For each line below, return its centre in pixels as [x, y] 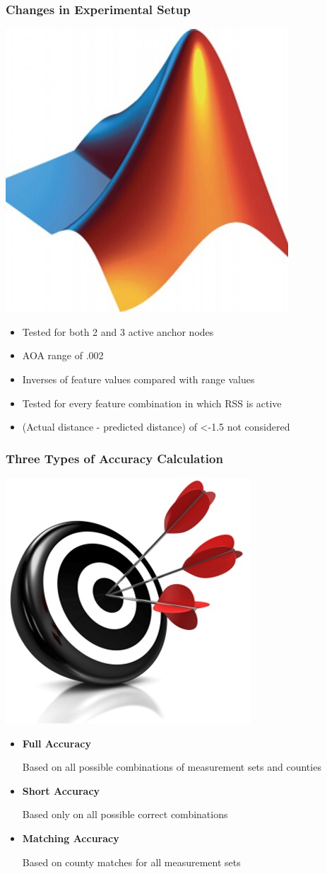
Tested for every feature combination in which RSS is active [152, 403]
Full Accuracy [57, 743]
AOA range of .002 [63, 355]
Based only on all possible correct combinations [125, 814]
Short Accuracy [61, 790]
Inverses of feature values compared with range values [138, 379]
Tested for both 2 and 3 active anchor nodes [118, 331]
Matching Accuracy [71, 838]
